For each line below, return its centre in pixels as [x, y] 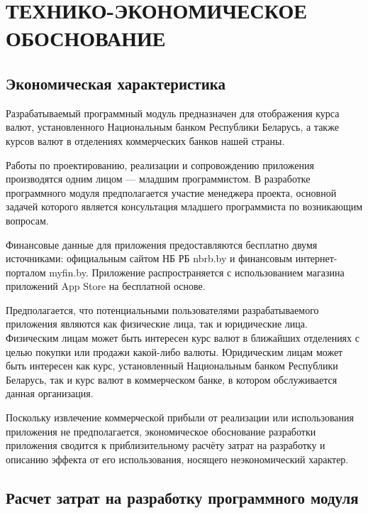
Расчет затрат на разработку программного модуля [182, 497]
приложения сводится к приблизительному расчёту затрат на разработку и [166, 445]
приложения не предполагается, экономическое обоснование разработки [161, 431]
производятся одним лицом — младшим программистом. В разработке [158, 179]
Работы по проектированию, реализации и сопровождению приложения [160, 164]
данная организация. [50, 393]
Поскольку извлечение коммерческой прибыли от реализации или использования [180, 417]
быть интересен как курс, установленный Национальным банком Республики [172, 366]
